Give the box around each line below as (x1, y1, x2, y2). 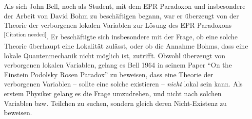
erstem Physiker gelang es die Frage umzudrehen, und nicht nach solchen (4, 88, 222, 98)
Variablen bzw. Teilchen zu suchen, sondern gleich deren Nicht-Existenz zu (4, 98, 227, 108)
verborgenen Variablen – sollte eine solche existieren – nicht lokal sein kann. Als (4, 79, 243, 89)
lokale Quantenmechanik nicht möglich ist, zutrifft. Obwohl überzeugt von (4, 50, 226, 60)
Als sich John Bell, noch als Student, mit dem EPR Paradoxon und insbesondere (4, 1, 246, 11)
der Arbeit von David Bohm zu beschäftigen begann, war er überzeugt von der (4, 10, 239, 20)
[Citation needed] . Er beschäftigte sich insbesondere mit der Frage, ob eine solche (4, 30, 238, 41)
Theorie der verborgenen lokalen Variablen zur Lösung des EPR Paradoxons (4, 20, 232, 30)
